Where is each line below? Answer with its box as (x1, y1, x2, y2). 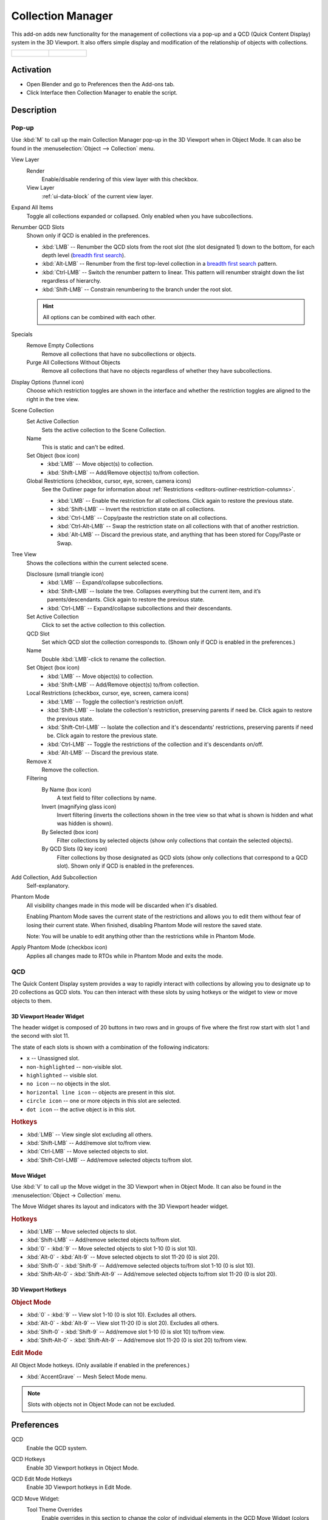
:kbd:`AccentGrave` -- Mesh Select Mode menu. (26, 1373, 147, 1380)
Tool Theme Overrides (26, 1506, 83, 1513)
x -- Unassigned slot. (26, 1055, 80, 1062)
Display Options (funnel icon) (11, 378, 84, 385)
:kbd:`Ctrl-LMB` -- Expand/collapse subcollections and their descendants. (47, 604, 233, 612)
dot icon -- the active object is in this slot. (26, 1105, 136, 1113)
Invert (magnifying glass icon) (41, 803, 117, 810)
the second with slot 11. (11, 1032, 70, 1040)
